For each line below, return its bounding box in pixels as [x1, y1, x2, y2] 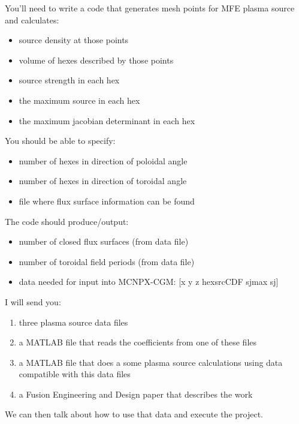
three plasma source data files [19, 315, 128, 328]
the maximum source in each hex [19, 94, 140, 106]
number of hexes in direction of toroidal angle [19, 175, 187, 187]
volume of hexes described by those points [19, 53, 174, 66]
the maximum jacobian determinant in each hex [19, 114, 195, 127]
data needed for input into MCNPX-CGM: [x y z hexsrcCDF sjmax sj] [19, 275, 279, 288]
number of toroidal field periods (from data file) [19, 255, 195, 267]
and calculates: [5, 13, 59, 26]
